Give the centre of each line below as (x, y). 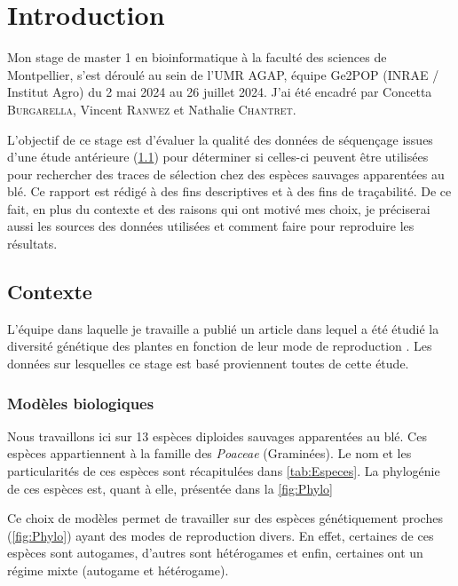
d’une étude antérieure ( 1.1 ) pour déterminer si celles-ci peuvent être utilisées (218, 157)
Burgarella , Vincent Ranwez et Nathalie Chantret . (152, 109)
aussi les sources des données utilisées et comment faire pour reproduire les (211, 226)
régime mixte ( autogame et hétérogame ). (118, 570)
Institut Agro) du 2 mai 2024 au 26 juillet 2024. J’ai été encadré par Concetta (220, 92)
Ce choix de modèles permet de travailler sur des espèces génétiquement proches (225, 518)
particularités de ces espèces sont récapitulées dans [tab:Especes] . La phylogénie (224, 471)
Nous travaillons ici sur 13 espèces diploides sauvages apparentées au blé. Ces (217, 436)
